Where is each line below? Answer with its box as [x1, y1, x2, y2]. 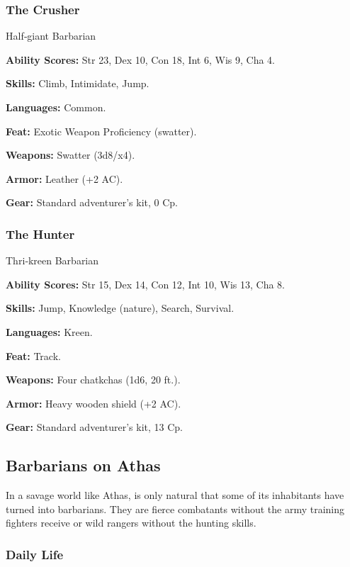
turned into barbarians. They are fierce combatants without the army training [6, 501, 345, 516]
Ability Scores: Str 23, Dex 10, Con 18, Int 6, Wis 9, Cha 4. [6, 52, 275, 67]
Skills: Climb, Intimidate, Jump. [6, 76, 149, 91]
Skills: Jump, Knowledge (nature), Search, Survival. [6, 301, 235, 315]
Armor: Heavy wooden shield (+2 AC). [6, 395, 181, 410]
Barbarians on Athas [6, 454, 161, 476]
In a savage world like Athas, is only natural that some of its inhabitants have [6, 488, 344, 503]
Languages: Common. [6, 100, 106, 114]
